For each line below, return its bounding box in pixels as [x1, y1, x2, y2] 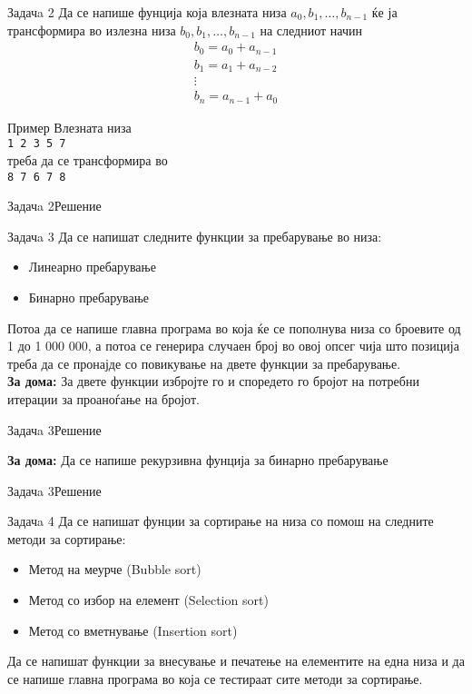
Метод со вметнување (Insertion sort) [28, 620, 238, 639]
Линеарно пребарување [28, 257, 156, 276]
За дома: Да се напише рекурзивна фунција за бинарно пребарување [7, 451, 388, 470]
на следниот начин [260, 20, 362, 39]
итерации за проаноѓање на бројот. [7, 389, 200, 408]
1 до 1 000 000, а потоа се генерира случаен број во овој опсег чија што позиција [7, 336, 459, 355]
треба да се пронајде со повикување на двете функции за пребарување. [7, 353, 401, 372]
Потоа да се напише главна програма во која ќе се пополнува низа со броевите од [7, 318, 461, 337]
